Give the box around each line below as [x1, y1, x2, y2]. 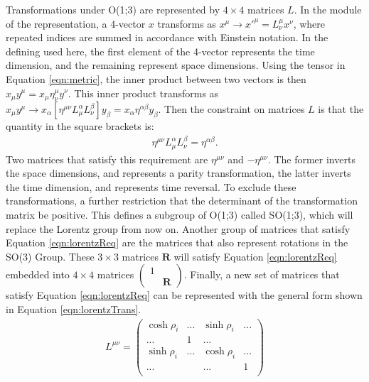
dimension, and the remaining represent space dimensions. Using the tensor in [6, 58, 346, 72]
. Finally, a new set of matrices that [183, 267, 340, 282]
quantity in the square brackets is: [6, 119, 154, 133]
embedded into [6, 267, 70, 282]
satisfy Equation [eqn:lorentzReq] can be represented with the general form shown [6, 288, 363, 302]
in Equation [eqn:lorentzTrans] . [6, 301, 141, 316]
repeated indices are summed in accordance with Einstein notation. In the [6, 30, 328, 45]
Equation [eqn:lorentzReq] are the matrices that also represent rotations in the [6, 235, 348, 250]
